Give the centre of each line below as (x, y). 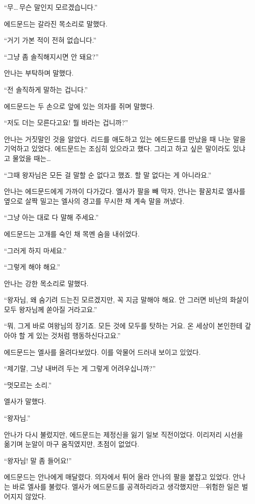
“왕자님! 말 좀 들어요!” (38, 460)
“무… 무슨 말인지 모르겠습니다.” (51, 7)
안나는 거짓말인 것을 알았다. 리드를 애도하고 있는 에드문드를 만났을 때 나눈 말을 (125, 139)
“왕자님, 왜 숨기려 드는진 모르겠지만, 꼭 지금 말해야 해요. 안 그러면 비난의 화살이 (127, 300)
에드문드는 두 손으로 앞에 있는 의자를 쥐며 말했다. (79, 106)
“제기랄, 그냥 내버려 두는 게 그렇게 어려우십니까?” (80, 368)
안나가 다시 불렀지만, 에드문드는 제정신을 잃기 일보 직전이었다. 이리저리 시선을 (124, 434)
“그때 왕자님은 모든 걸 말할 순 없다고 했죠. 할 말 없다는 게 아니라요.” (108, 174)
